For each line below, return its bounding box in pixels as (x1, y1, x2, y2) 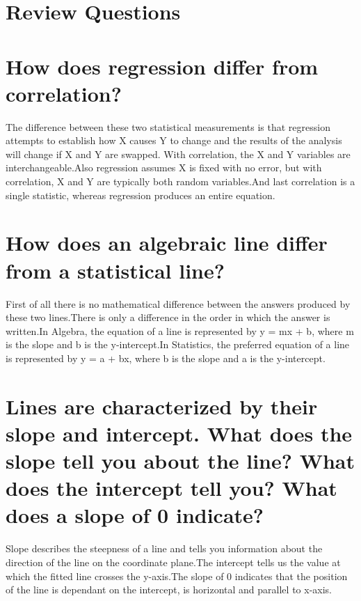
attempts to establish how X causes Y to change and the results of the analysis (6, 133, 342, 148)
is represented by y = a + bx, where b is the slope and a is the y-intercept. (6, 350, 326, 365)
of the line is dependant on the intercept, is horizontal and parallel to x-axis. (6, 582, 332, 597)
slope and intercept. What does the (6, 419, 353, 447)
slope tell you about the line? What (6, 446, 355, 475)
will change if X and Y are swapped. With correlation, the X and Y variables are (6, 146, 351, 161)
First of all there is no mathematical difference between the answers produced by (6, 296, 351, 311)
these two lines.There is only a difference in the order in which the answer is (6, 310, 330, 325)
